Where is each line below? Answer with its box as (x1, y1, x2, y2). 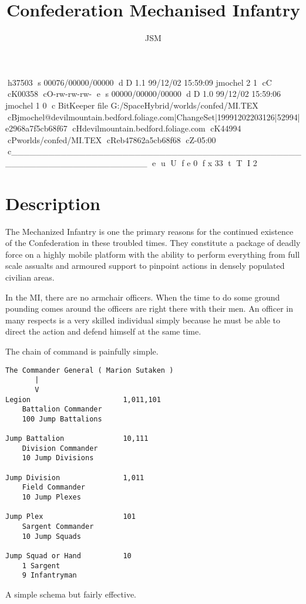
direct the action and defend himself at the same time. (5, 325, 201, 338)
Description (5, 191, 101, 215)
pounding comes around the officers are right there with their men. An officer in (5, 302, 294, 315)
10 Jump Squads (22, 532, 81, 541)
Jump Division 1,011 (5, 473, 144, 482)
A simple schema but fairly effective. (5, 588, 136, 600)
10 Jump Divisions (22, 454, 94, 463)
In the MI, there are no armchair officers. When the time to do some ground (5, 291, 280, 303)
